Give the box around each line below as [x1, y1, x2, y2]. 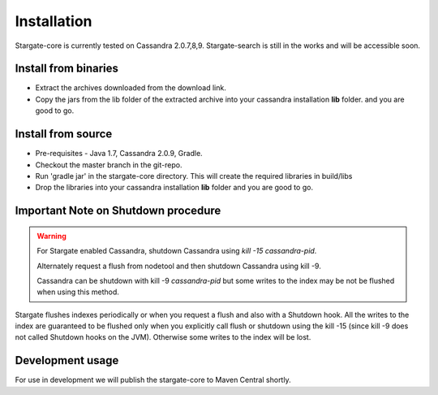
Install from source [15, 127, 113, 141]
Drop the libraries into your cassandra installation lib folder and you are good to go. [35, 183, 314, 193]
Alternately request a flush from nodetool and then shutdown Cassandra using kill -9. [36, 261, 322, 271]
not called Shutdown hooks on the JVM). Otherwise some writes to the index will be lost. [15, 332, 311, 342]
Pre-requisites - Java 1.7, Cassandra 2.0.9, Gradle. [35, 149, 203, 158]
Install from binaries [15, 62, 119, 76]
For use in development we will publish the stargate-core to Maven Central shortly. [15, 375, 291, 385]
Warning [36, 231, 67, 241]
